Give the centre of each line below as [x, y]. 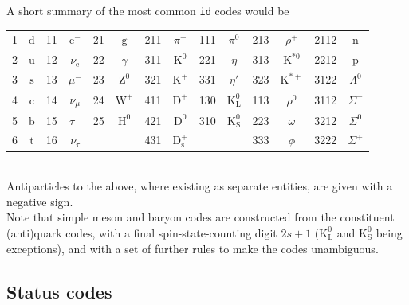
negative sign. [40, 201]
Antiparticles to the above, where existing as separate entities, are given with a [200, 186]
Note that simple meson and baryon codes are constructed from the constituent [201, 217]
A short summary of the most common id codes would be [148, 10]
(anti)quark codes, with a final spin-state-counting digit [142, 232]
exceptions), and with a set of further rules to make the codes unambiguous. [193, 248]
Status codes [59, 291]
